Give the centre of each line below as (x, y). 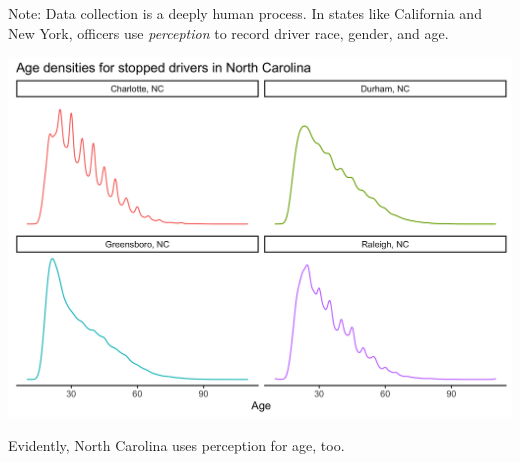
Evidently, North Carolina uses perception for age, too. (176, 444)
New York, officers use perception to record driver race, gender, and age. (228, 32)
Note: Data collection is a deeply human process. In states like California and (245, 13)
